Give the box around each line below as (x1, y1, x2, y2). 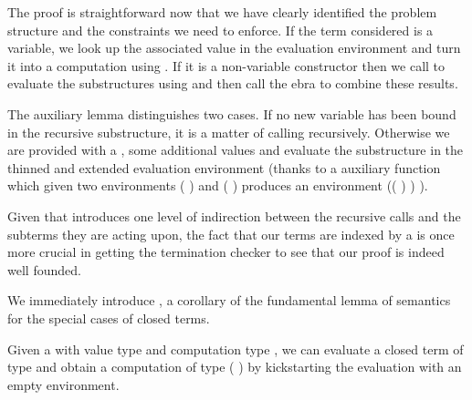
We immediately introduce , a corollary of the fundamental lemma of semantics (7, 291, 451, 310)
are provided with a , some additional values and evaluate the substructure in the (7, 140, 464, 159)
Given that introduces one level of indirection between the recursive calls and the (7, 206, 461, 225)
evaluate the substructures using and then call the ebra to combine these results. (7, 74, 458, 93)
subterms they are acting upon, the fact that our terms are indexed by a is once (7, 224, 455, 243)
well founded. (7, 260, 81, 279)
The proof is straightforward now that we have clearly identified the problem (7, 3, 437, 21)
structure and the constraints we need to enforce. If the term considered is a (7, 20, 434, 39)
